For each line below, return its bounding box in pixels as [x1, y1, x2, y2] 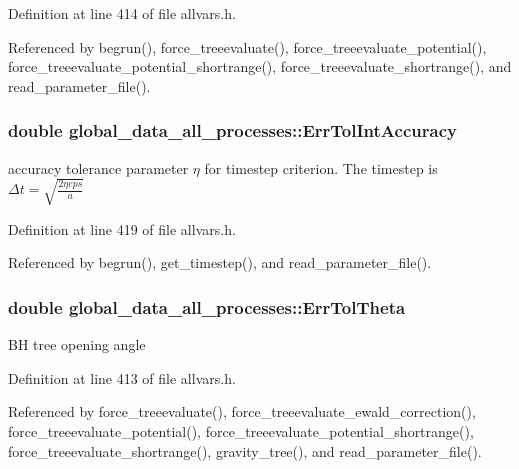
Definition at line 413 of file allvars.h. [8, 367, 236, 388]
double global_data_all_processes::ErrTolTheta [8, 294, 406, 319]
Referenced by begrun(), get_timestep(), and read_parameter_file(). [8, 252, 432, 273]
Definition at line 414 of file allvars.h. [8, 3, 236, 23]
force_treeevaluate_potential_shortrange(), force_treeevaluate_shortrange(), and [8, 56, 512, 77]
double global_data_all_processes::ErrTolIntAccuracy [8, 118, 457, 143]
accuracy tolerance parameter [8, 157, 189, 178]
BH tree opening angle [8, 334, 146, 355]
